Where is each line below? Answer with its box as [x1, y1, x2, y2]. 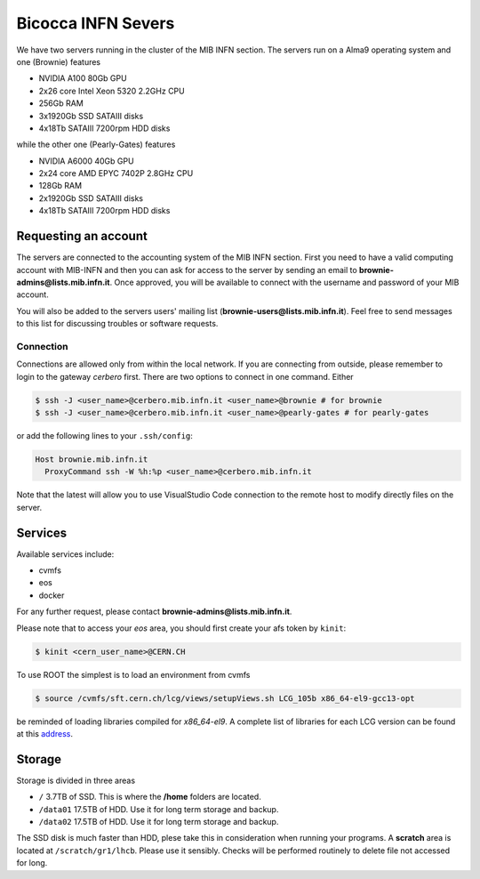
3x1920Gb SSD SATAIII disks [38, 110, 144, 121]
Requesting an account [16, 229, 148, 244]
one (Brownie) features [16, 56, 101, 67]
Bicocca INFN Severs [16, 13, 175, 33]
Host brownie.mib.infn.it [35, 454, 148, 464]
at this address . [16, 728, 74, 738]
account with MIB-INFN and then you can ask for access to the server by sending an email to [16, 264, 357, 275]
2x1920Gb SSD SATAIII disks [38, 192, 144, 204]
